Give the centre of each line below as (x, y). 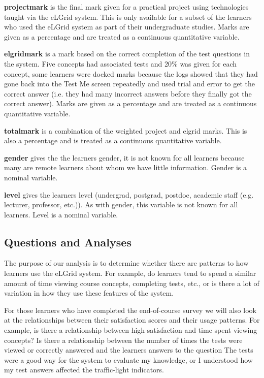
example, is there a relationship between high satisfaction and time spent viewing (131, 330)
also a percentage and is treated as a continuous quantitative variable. (113, 140)
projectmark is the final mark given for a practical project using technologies (126, 7)
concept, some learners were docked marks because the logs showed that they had (131, 73)
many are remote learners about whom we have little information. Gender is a (126, 167)
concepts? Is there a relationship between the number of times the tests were (123, 340)
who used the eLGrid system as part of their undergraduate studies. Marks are (127, 27)
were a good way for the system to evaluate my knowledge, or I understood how (128, 359)
